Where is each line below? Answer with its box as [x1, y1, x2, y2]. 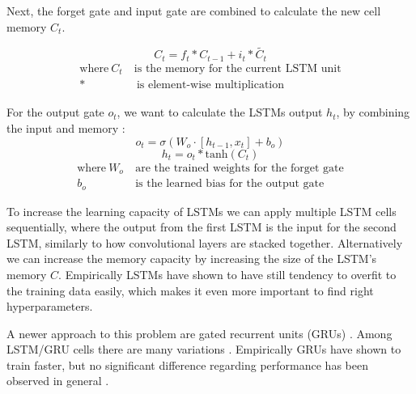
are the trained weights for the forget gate [135, 162, 344, 174]
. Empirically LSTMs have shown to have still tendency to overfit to [58, 265, 397, 282]
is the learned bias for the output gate [135, 178, 325, 190]
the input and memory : [6, 119, 125, 136]
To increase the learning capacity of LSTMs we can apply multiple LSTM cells [6, 202, 397, 219]
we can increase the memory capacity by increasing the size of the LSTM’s [6, 250, 377, 267]
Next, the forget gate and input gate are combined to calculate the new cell [6, 2, 381, 19]
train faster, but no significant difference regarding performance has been [6, 356, 368, 373]
